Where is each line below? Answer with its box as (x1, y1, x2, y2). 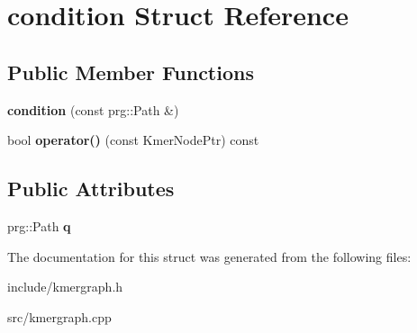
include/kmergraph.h (7, 277, 123, 296)
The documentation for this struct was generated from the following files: (7, 247, 412, 265)
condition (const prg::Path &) (7, 100, 179, 119)
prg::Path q (7, 216, 71, 235)
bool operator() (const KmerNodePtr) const (7, 130, 259, 149)
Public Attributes (7, 175, 175, 202)
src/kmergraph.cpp (7, 307, 112, 326)
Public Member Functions (7, 58, 254, 85)
